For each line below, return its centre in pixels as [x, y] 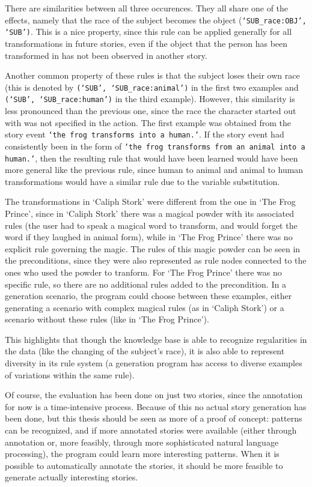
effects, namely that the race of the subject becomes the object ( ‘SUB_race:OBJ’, [156, 20]
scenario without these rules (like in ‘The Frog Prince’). [107, 319]
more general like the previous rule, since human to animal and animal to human [154, 170]
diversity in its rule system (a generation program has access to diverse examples [154, 363]
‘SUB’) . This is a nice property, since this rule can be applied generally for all [148, 32]
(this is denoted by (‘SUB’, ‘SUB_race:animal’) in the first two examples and [152, 87]
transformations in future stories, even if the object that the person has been [146, 43]
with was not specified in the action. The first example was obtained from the [148, 122]
